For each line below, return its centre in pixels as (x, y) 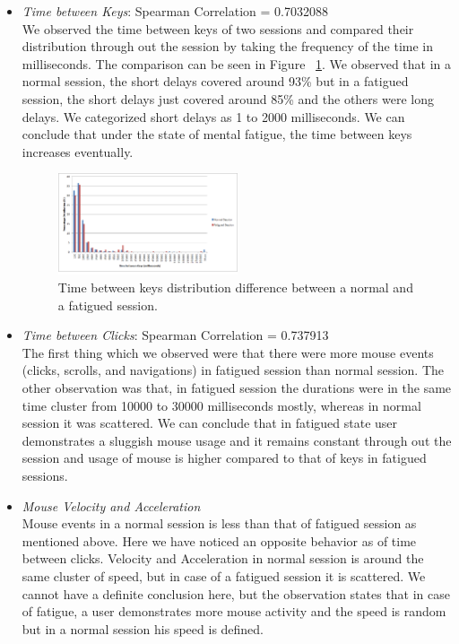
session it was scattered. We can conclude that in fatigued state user (210, 423)
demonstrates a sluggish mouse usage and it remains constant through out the (237, 440)
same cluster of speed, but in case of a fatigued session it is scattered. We (224, 575)
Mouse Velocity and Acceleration (111, 505)
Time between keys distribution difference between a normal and (235, 287)
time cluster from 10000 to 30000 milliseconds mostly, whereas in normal (221, 405)
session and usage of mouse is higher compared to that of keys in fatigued (224, 458)
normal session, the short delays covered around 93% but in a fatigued (215, 81)
